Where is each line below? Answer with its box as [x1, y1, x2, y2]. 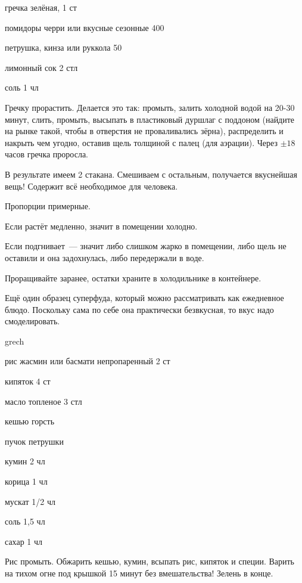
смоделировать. [5, 315, 60, 327]
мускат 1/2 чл [5, 495, 55, 507]
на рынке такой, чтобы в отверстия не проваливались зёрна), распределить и [5, 125, 284, 137]
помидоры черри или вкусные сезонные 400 [5, 21, 164, 33]
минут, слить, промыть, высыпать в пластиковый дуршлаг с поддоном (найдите [5, 113, 295, 125]
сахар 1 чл [5, 535, 42, 547]
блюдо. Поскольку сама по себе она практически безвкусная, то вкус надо [5, 303, 274, 315]
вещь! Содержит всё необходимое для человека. [5, 179, 178, 192]
